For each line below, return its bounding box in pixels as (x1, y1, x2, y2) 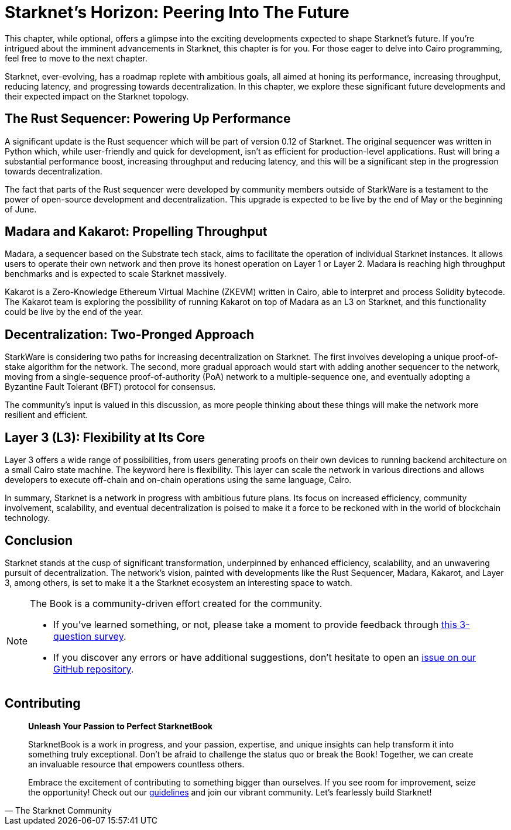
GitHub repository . (53, 663, 134, 675)
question (53, 630, 92, 642)
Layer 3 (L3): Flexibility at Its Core (5, 430, 205, 445)
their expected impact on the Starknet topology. (5, 91, 189, 101)
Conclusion (5, 533, 73, 548)
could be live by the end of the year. (5, 307, 143, 317)
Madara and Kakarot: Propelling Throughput (5, 224, 267, 239)
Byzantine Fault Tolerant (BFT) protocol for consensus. (5, 382, 216, 392)
